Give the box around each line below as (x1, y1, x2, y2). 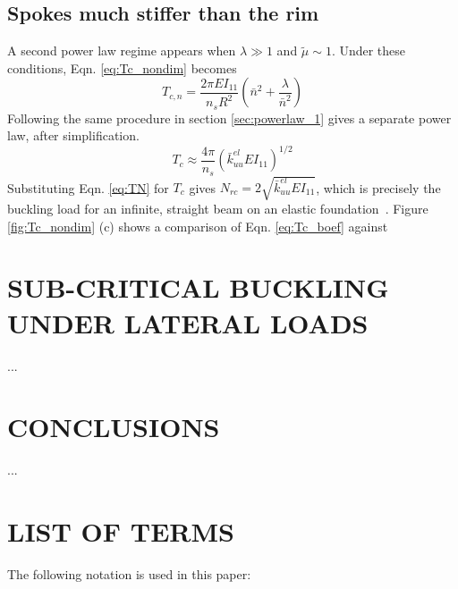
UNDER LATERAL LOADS (7, 304, 369, 341)
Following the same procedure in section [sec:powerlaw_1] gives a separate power (7, 108, 452, 127)
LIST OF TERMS (7, 513, 234, 550)
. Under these (331, 41, 406, 60)
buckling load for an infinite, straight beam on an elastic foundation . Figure (7, 199, 428, 218)
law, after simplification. (7, 126, 140, 145)
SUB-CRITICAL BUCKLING (7, 269, 389, 306)
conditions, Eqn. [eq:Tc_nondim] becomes (7, 58, 237, 77)
